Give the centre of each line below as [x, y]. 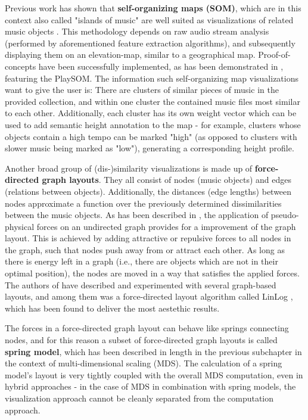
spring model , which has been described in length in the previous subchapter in [153, 351]
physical [20, 226]
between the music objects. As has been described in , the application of [137, 215]
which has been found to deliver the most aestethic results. [112, 308]
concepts [21, 66]
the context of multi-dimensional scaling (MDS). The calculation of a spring [144, 363]
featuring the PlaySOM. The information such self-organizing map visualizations [152, 78]
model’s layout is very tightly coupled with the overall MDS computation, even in [154, 374]
